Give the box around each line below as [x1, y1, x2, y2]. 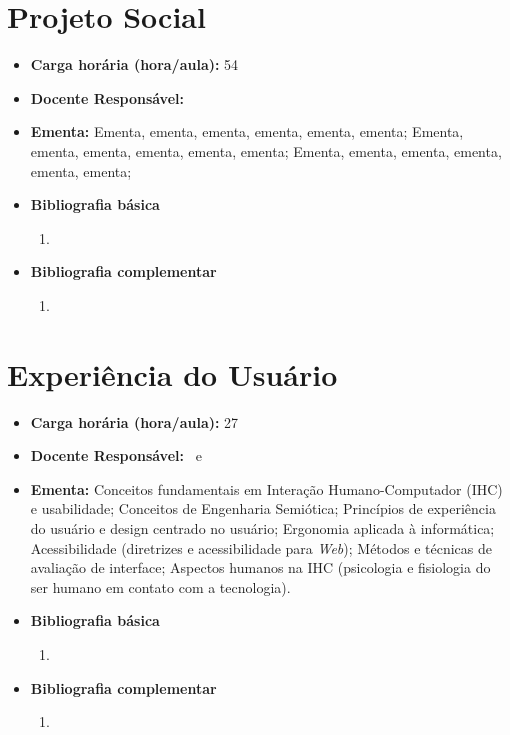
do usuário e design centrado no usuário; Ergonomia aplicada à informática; [30, 517, 495, 538]
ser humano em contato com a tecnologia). [30, 576, 291, 597]
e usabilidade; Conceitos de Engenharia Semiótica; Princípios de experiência [30, 498, 496, 519]
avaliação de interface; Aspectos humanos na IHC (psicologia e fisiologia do [30, 557, 491, 578]
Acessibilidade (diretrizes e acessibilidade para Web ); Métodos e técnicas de [30, 537, 492, 558]
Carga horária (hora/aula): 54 [30, 54, 239, 75]
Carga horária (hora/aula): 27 [30, 411, 239, 432]
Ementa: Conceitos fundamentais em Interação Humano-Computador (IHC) [30, 478, 503, 499]
